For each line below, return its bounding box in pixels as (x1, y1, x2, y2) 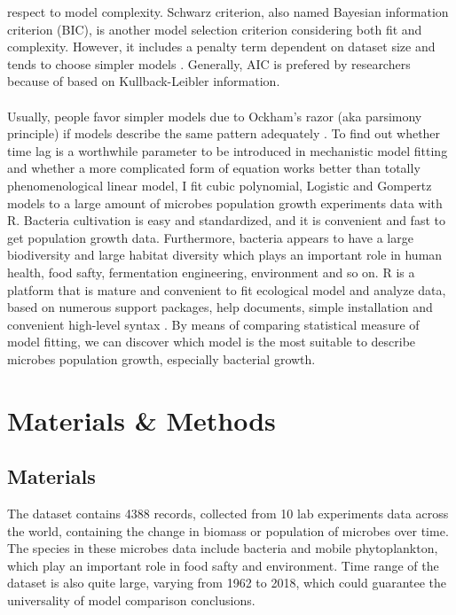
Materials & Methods (7, 401, 276, 438)
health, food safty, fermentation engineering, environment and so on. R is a (7, 262, 415, 281)
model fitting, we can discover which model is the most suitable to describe (7, 332, 416, 351)
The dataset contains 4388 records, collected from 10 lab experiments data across (7, 504, 449, 523)
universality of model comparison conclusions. (7, 591, 256, 610)
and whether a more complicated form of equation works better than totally (7, 159, 421, 177)
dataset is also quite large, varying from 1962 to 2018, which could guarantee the (7, 573, 447, 592)
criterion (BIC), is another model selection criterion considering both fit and (7, 19, 422, 38)
